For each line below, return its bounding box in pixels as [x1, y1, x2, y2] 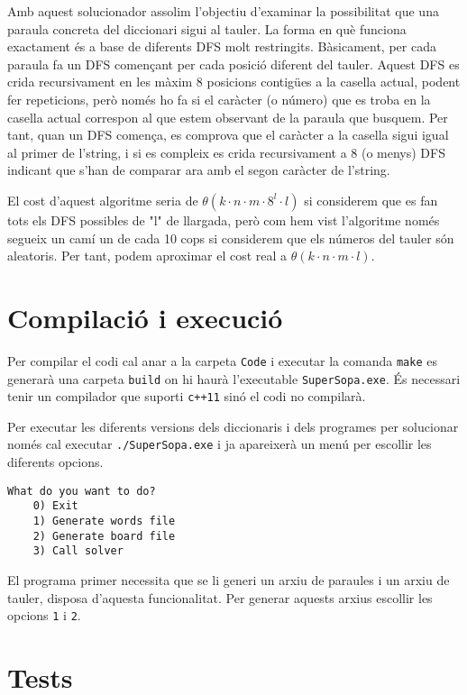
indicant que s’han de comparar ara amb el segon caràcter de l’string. [7, 160, 390, 179]
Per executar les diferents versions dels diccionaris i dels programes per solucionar [7, 416, 459, 435]
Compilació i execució [7, 298, 283, 335]
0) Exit [32, 499, 78, 513]
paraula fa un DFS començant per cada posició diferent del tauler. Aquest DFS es [7, 54, 460, 73]
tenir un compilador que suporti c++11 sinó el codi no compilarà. [7, 387, 366, 406]
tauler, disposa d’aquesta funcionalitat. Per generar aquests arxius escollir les [7, 588, 433, 607]
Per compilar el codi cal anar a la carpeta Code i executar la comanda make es [7, 351, 437, 370]
